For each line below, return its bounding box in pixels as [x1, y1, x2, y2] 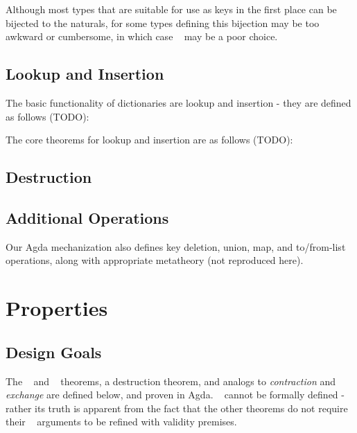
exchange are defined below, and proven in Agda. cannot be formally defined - [6, 387, 345, 402]
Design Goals [6, 341, 102, 362]
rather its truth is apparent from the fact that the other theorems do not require [6, 400, 348, 415]
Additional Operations [6, 206, 169, 228]
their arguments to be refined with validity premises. [6, 414, 237, 429]
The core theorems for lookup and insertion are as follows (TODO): [6, 132, 293, 147]
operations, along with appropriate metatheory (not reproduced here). [6, 253, 304, 267]
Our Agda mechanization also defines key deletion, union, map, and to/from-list [6, 239, 346, 254]
